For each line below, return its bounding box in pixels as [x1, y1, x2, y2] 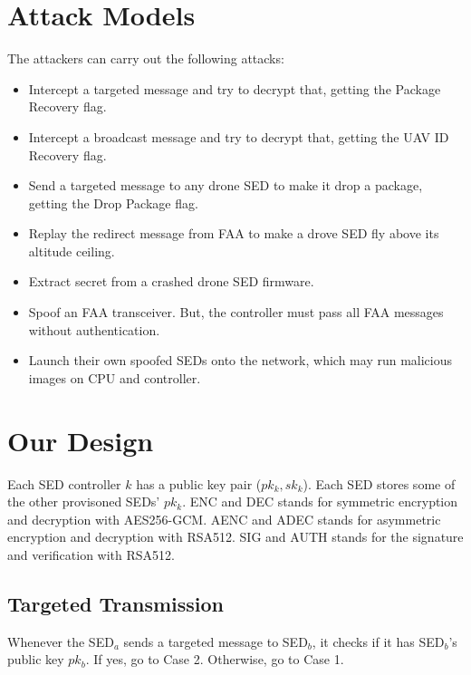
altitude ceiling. [28, 241, 115, 260]
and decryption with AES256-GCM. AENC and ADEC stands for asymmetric [7, 509, 441, 528]
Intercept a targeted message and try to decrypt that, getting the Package [28, 79, 441, 98]
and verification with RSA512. [7, 545, 175, 564]
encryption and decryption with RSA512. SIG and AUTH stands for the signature [7, 527, 464, 546]
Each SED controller [7, 474, 121, 493]
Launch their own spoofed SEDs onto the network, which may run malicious [28, 351, 453, 370]
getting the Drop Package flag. [28, 193, 198, 212]
